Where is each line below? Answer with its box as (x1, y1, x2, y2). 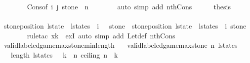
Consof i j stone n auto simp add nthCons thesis (27, 1, 231, 11)
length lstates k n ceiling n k (10, 49, 118, 60)
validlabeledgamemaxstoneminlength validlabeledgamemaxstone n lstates (3, 40, 238, 50)
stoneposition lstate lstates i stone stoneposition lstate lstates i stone (3, 21, 247, 31)
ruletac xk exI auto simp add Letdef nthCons (27, 30, 175, 40)
